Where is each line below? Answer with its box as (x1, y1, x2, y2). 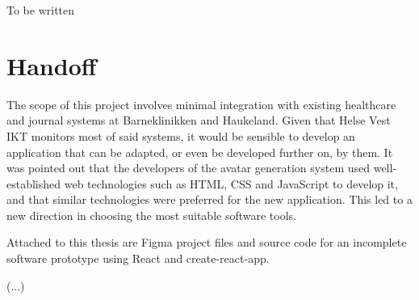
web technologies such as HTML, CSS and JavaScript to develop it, (64, 175, 398, 192)
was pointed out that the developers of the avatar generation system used (6, 159, 371, 176)
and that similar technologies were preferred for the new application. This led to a (6, 191, 413, 208)
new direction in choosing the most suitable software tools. (6, 206, 297, 223)
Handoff (6, 49, 97, 82)
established (6, 175, 61, 192)
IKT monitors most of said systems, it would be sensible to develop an (6, 127, 355, 144)
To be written (6, 2, 75, 18)
